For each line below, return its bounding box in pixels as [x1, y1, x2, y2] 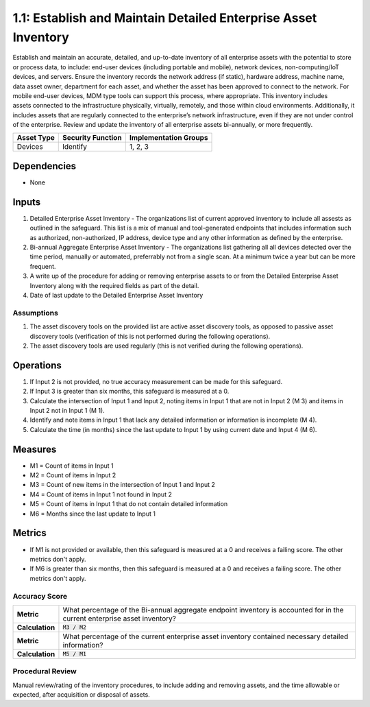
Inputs [12, 196, 41, 208]
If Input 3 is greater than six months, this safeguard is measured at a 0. [29, 387, 230, 396]
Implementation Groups [129, 133, 208, 143]
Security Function [62, 133, 123, 143]
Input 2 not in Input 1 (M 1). [29, 407, 106, 415]
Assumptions [12, 308, 58, 317]
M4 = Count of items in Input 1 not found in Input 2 [29, 490, 173, 499]
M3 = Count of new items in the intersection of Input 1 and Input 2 [29, 481, 216, 489]
